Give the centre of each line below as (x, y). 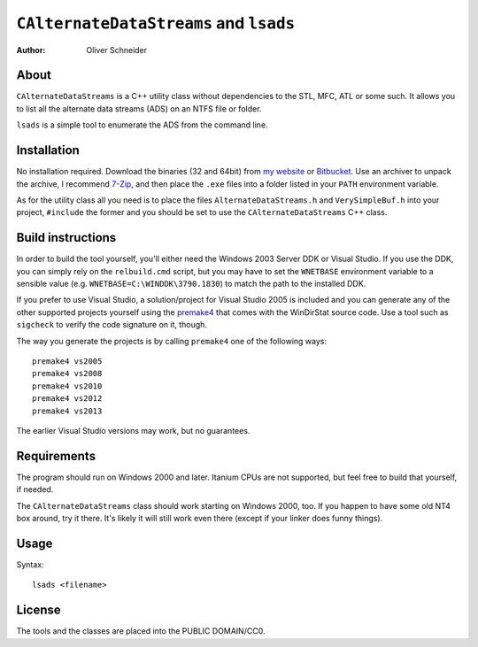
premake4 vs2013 (67, 411)
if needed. (35, 489)
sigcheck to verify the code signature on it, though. (112, 325)
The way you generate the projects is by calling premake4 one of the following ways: (172, 341)
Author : (31, 50)
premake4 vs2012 (67, 399)
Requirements (56, 456)
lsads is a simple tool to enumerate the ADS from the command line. (143, 125)
